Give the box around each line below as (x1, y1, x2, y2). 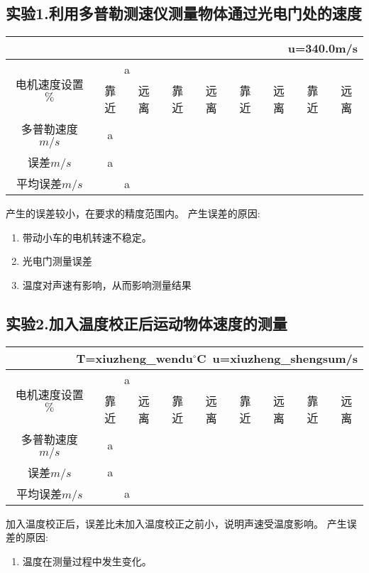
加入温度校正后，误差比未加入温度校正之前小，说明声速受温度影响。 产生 (6, 515, 347, 530)
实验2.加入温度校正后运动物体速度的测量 (6, 312, 287, 334)
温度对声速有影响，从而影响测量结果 (22, 277, 192, 292)
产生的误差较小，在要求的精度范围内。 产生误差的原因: (6, 206, 260, 221)
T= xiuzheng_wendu (76, 349, 193, 366)
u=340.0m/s (287, 40, 358, 57)
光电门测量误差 (22, 253, 92, 268)
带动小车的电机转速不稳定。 (22, 229, 152, 244)
